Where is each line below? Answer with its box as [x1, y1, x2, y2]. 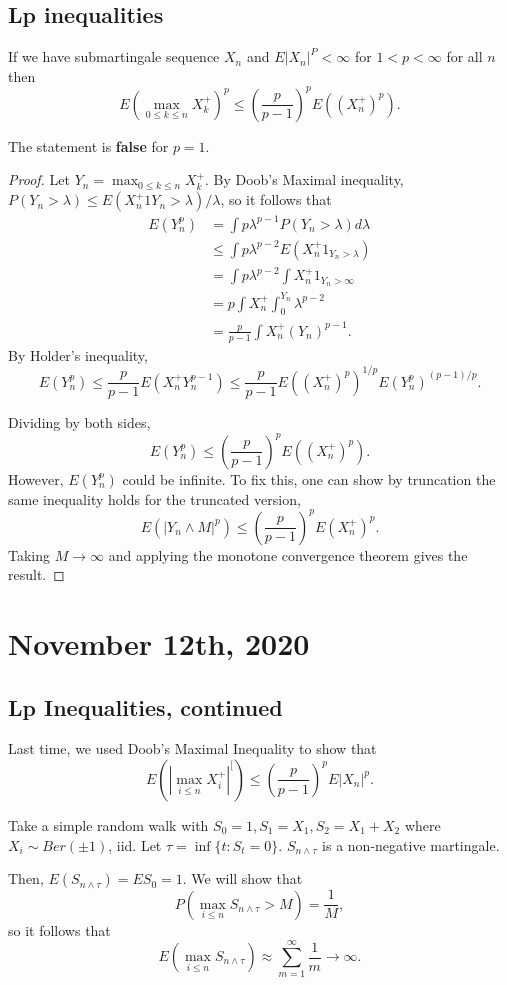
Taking [8, 544, 51, 565]
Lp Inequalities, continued [8, 691, 283, 722]
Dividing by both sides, [8, 412, 151, 433]
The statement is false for [8, 135, 169, 156]
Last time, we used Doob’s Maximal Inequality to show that [8, 738, 377, 759]
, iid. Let [108, 834, 162, 855]
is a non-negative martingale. [322, 834, 500, 855]
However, [8, 468, 64, 489]
